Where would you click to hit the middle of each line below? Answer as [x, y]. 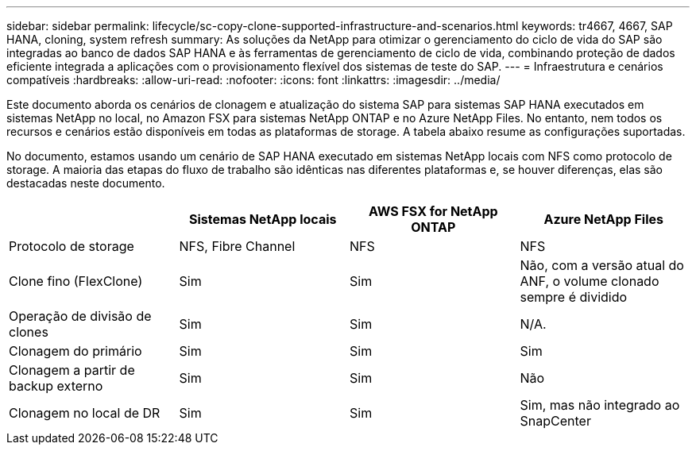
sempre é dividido [574, 297]
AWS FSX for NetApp [433, 211]
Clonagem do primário [75, 351]
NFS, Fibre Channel [237, 246]
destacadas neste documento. [86, 183]
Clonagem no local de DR [85, 413]
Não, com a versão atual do [602, 265]
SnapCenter [555, 421]
